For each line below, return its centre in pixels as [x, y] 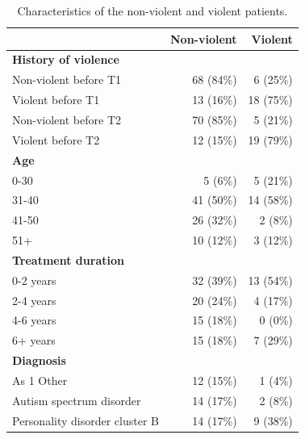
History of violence [66, 59]
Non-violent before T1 [67, 79]
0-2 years [34, 280]
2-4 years [34, 300]
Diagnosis [39, 360]
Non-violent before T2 [67, 119]
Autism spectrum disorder [77, 400]
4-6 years [34, 320]
